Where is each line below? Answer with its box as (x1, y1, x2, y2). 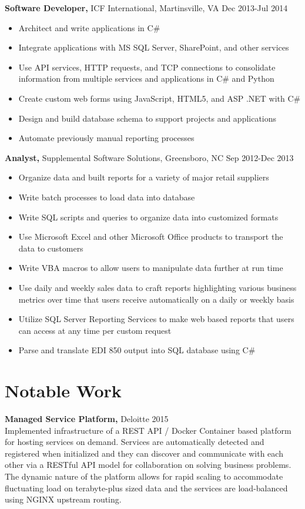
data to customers (18, 242, 83, 254)
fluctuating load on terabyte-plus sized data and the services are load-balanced (5, 481, 288, 494)
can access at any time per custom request (18, 324, 172, 336)
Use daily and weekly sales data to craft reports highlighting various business (18, 281, 297, 293)
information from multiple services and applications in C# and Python (18, 72, 274, 85)
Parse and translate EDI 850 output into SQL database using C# (18, 344, 256, 356)
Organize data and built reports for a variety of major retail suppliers (18, 171, 269, 183)
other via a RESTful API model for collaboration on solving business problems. (5, 458, 291, 471)
